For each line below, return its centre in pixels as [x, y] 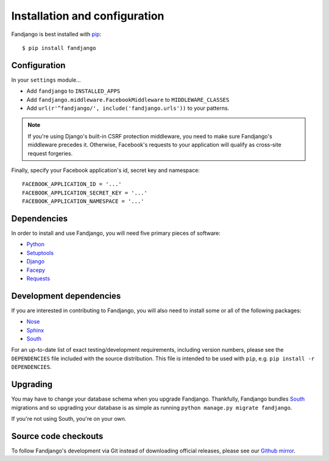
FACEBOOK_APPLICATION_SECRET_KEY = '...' [85, 193]
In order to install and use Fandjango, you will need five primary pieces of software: [116, 233]
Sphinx [35, 330]
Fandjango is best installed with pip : [56, 34]
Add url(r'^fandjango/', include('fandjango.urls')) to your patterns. [128, 108]
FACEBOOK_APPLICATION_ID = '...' [72, 184]
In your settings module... [46, 80]
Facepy [36, 270]
